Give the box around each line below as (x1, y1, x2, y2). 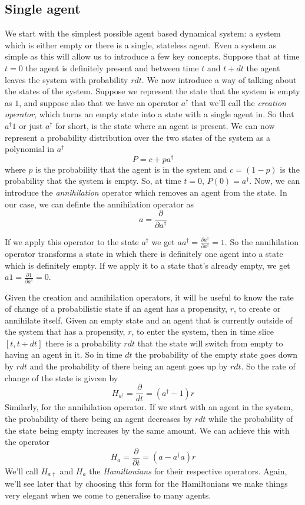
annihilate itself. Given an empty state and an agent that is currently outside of (5, 313, 293, 326)
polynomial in (5, 143, 55, 155)
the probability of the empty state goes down (135, 348, 298, 361)
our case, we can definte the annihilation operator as (5, 197, 194, 210)
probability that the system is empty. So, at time (5, 174, 181, 187)
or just (19, 119, 43, 131)
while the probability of (208, 412, 293, 424)
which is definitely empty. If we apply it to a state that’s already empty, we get (5, 259, 290, 271)
